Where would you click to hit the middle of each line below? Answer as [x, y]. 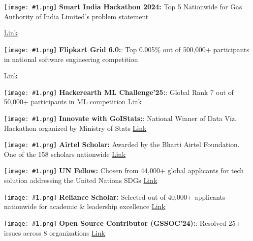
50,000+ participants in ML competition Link [73, 102]
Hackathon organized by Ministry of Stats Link [75, 128]
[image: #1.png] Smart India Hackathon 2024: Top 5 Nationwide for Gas [123, 6]
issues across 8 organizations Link [55, 232]
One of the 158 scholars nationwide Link [65, 154]
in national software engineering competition [71, 59]
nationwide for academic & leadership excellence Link [85, 206]
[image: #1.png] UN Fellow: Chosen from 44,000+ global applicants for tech [124, 170]
